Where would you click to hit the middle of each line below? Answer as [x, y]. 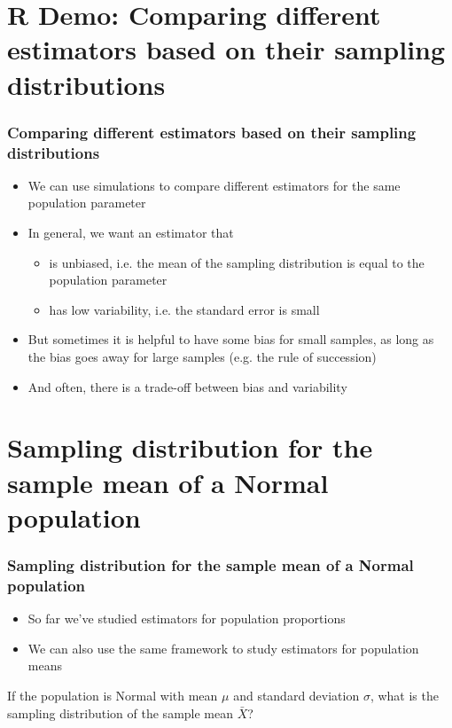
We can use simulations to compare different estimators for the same [214, 185]
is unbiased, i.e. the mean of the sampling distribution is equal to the [237, 262]
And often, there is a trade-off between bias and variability [187, 386]
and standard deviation [296, 695]
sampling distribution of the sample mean [121, 712]
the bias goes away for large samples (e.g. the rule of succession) [202, 357]
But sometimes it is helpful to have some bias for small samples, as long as [231, 339]
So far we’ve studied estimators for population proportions [187, 618]
